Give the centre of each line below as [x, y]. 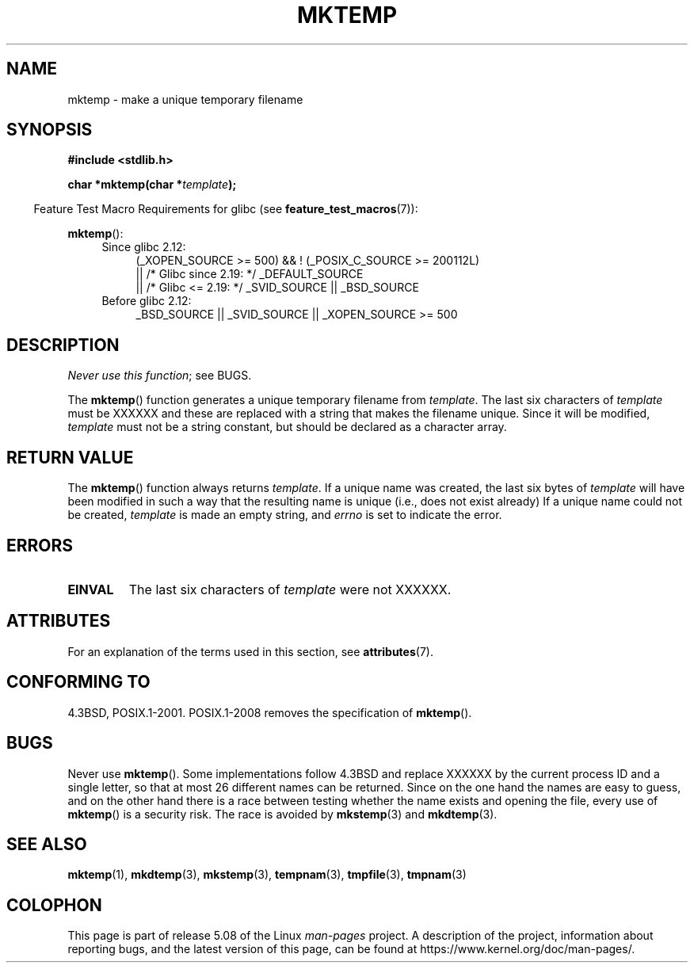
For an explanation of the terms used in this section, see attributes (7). [250, 651]
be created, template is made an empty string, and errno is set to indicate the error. [285, 515]
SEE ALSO [47, 844]
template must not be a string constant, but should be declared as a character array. [287, 427]
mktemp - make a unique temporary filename [185, 99]
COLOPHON [54, 905]
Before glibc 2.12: [147, 301]
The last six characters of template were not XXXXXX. [290, 589]
